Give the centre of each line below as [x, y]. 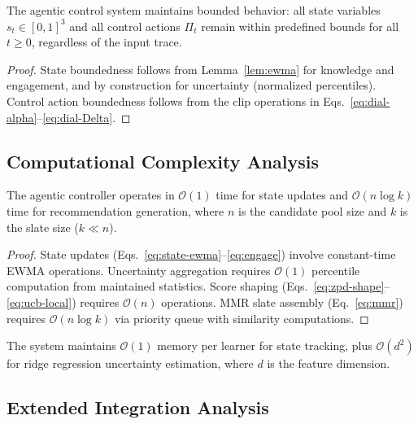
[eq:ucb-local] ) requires [63, 302]
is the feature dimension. [329, 363]
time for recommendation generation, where [115, 210]
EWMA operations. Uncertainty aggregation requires [139, 270]
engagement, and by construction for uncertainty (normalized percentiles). [192, 85]
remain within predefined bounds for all [300, 26]
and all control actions [125, 26]
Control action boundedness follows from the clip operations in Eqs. [176, 101]
